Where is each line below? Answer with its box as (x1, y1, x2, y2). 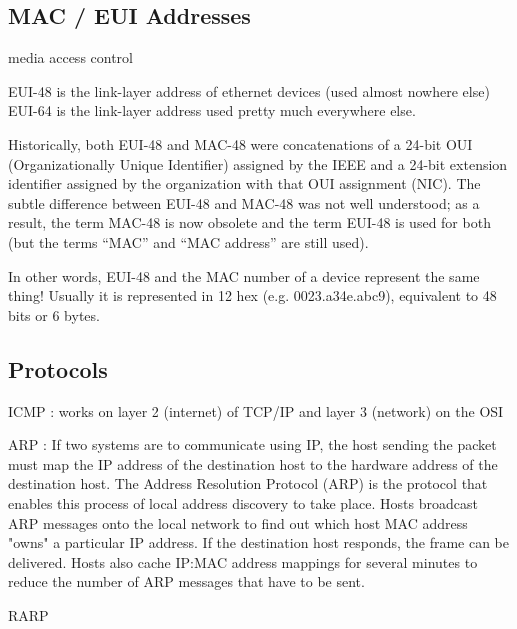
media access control (8, 47, 133, 68)
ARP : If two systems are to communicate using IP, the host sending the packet (8, 434, 497, 455)
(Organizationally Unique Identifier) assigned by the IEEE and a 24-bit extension (8, 153, 508, 174)
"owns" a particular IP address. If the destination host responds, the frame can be (8, 532, 510, 553)
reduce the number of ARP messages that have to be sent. (8, 571, 365, 592)
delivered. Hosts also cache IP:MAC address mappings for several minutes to (8, 551, 478, 572)
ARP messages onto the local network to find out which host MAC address (8, 512, 468, 533)
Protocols (8, 353, 108, 384)
